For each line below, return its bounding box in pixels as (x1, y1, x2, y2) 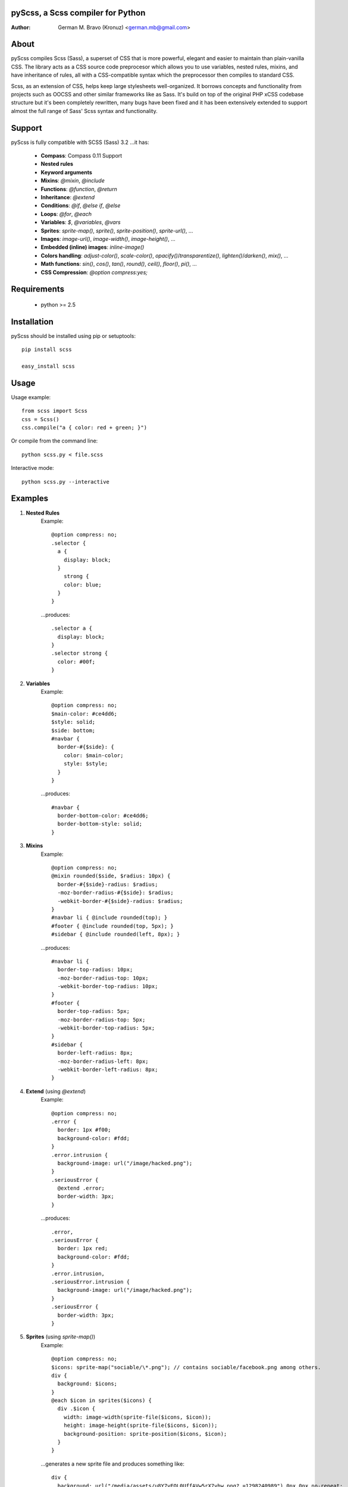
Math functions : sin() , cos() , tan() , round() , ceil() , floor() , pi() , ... (40, 261, 197, 268)
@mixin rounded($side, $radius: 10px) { (51, 873, 171, 880)
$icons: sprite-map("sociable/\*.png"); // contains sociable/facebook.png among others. (51, 1364, 321, 1370)
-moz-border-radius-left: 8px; (57, 1058, 149, 1065)
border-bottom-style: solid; (57, 821, 143, 827)
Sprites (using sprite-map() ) (26, 1333, 96, 1341)
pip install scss (21, 346, 72, 353)
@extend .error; (57, 1185, 105, 1192)
